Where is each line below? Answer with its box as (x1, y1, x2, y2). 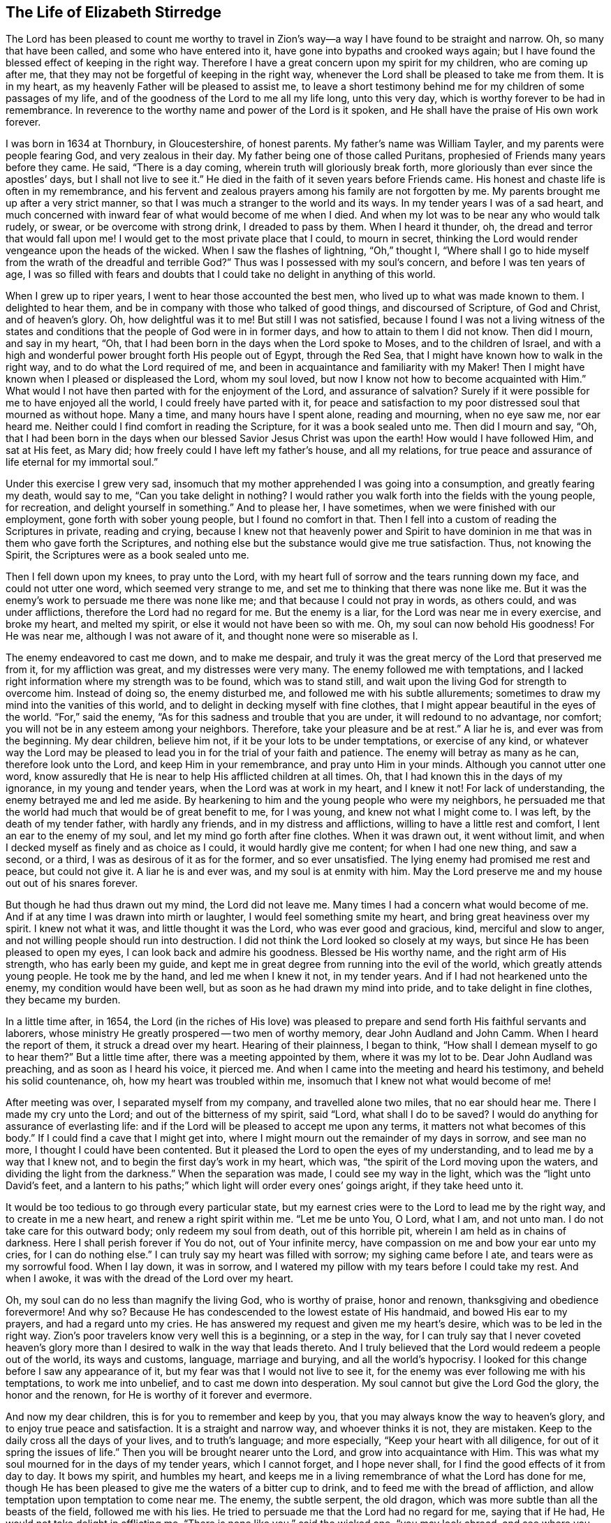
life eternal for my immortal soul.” (6, 456, 159, 469)
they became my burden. (6, 994, 121, 1006)
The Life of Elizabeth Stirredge (6, 3, 222, 21)
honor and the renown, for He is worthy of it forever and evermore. (6, 1389, 312, 1401)
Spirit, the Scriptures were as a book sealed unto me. (6, 549, 249, 561)
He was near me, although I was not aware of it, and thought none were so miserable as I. (6, 630, 418, 642)
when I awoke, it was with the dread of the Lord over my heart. (6, 1272, 294, 1285)
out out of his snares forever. (6, 877, 138, 890)
